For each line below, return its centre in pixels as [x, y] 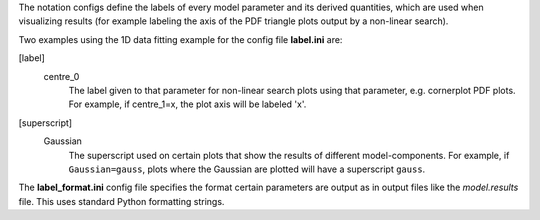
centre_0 [61, 76]
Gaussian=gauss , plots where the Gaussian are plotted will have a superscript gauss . [247, 169]
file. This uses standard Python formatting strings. [121, 201]
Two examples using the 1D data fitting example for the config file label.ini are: [180, 39]
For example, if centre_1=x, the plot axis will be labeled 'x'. [187, 104]
